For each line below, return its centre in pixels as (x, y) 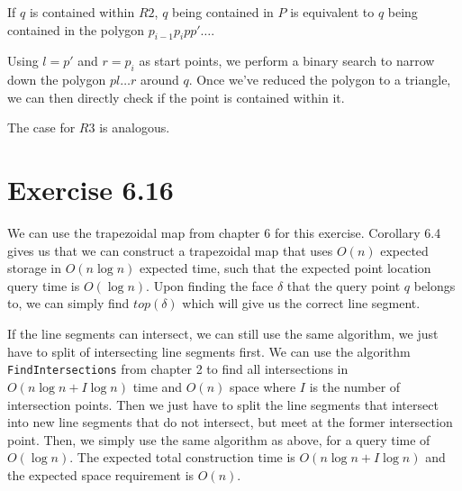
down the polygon (57, 80)
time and (158, 386)
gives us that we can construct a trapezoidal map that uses (170, 250)
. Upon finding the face (210, 285)
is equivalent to (332, 12)
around (159, 80)
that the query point (344, 285)
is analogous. (135, 127)
